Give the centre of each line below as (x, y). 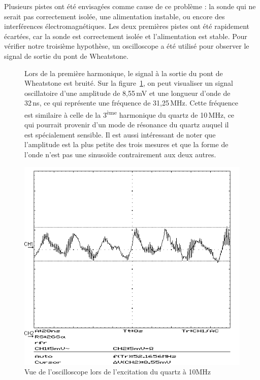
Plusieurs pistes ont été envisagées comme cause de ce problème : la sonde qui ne (130, 6)
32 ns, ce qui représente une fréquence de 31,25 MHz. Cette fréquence (132, 103)
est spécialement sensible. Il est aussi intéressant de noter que (120, 134)
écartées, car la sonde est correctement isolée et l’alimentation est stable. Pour (126, 36)
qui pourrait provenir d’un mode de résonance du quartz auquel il (127, 125)
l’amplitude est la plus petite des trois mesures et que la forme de (126, 144)
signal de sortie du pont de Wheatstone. (66, 56)
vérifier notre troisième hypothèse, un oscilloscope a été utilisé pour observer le (127, 46)
